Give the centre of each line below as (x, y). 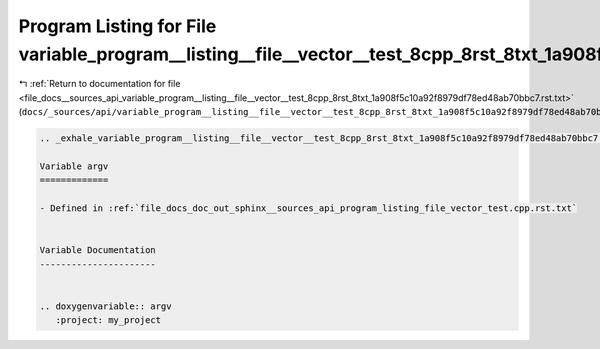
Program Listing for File (117, 26)
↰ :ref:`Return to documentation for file (99, 84)
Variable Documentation (98, 250)
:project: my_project (108, 320)
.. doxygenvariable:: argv (105, 306)
